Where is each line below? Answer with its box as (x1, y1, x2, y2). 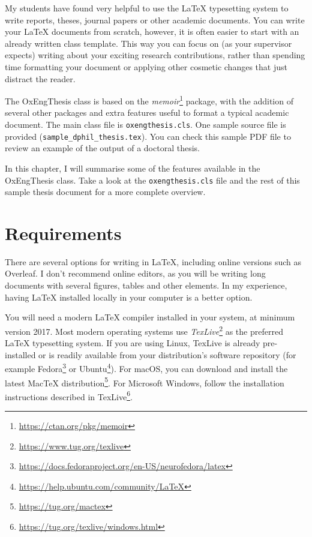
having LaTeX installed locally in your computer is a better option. (5, 290, 253, 303)
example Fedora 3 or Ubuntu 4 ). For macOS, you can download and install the (5, 361, 288, 374)
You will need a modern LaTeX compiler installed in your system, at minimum (5, 311, 295, 323)
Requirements (5, 220, 122, 245)
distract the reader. (5, 72, 76, 85)
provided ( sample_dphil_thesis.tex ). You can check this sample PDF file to (5, 130, 291, 142)
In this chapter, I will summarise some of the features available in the (5, 161, 260, 174)
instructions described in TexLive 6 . (5, 388, 133, 403)
